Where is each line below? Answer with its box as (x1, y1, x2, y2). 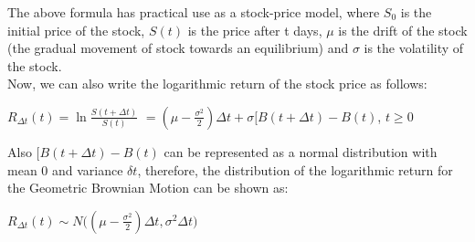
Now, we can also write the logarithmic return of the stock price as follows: (7, 74, 427, 93)
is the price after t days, (187, 20, 322, 39)
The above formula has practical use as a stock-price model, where (7, 3, 380, 21)
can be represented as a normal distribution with (164, 142, 438, 161)
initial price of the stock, (7, 20, 145, 39)
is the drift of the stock (338, 20, 468, 39)
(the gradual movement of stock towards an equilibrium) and (7, 38, 349, 58)
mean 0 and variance (7, 160, 123, 179)
